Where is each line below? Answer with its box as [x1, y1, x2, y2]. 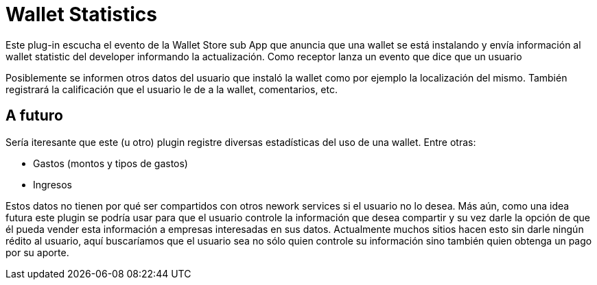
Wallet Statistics [5, 3, 157, 26]
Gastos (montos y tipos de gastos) [33, 157, 188, 169]
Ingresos [33, 178, 72, 190]
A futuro [5, 107, 63, 125]
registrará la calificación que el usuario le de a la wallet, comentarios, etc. [5, 83, 338, 95]
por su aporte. [5, 246, 69, 258]
